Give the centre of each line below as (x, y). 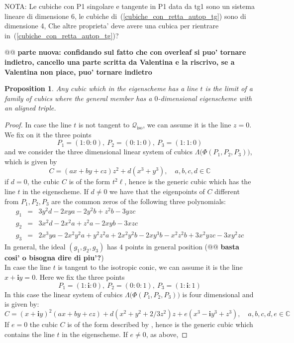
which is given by (31, 161)
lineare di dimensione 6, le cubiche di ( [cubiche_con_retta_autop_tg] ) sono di (125, 16)
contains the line (30, 334)
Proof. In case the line (38, 124)
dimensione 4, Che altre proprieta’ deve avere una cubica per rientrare (112, 26)
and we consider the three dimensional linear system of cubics (99, 152)
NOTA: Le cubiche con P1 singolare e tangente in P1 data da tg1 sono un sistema (130, 6)
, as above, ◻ (167, 334)
